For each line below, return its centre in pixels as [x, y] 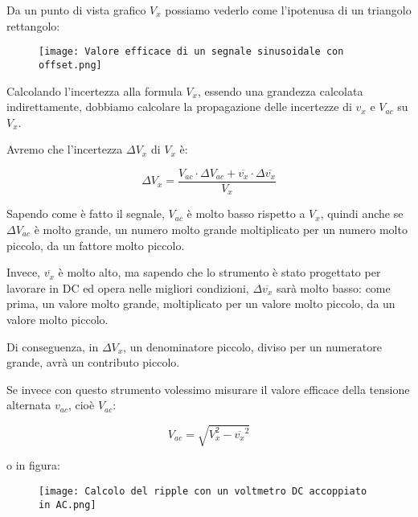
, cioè [81, 405]
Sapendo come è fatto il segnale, [86, 213]
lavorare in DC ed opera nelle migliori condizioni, [128, 287]
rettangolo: [33, 25]
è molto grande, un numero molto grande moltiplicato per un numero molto [221, 229]
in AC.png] [68, 505]
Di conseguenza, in [53, 346]
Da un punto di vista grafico [76, 10]
